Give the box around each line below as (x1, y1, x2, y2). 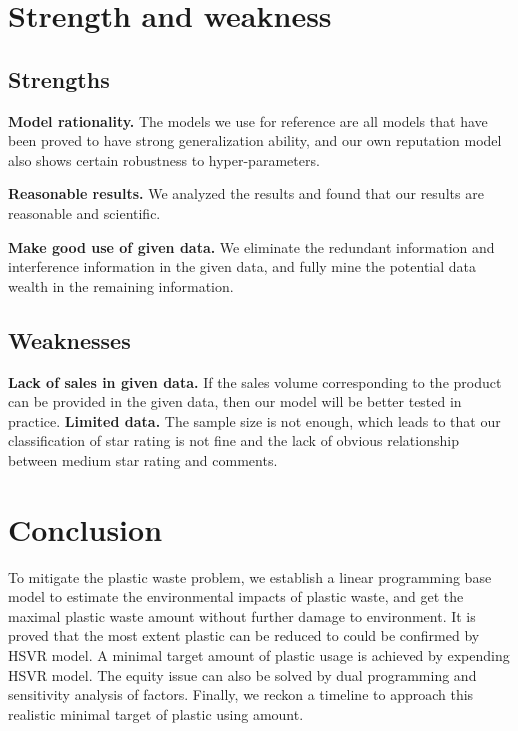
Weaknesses (8, 324, 131, 355)
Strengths (8, 63, 110, 94)
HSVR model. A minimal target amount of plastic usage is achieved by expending (8, 645, 510, 665)
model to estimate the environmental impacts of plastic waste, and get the (8, 586, 464, 607)
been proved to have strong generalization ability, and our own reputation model (8, 130, 502, 151)
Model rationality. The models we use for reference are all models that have (8, 110, 488, 131)
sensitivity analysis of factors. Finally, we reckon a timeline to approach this (8, 684, 474, 705)
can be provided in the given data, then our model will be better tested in (8, 391, 462, 412)
